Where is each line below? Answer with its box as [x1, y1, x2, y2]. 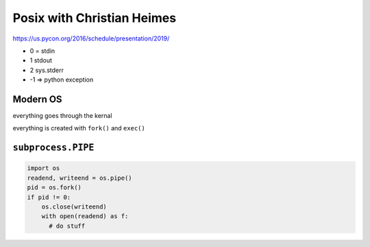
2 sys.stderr [29, 66, 64, 74]
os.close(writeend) [41, 202, 108, 211]
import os [27, 165, 60, 172]
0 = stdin [29, 47, 56, 55]
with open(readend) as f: [41, 213, 129, 220]
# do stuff [49, 222, 86, 230]
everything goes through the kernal [12, 112, 112, 120]
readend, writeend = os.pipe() [27, 174, 133, 182]
